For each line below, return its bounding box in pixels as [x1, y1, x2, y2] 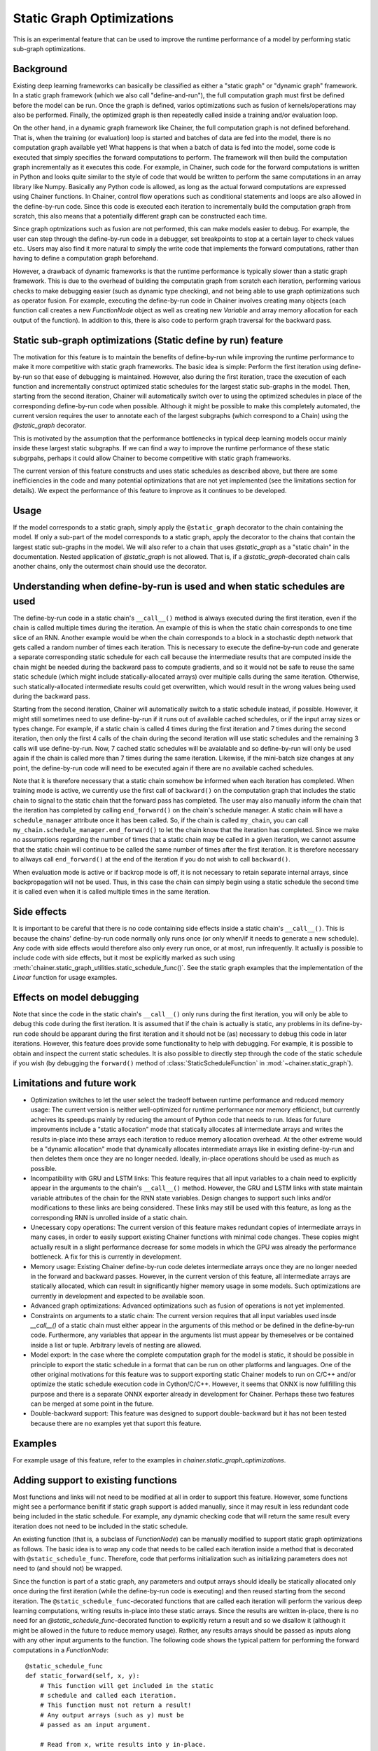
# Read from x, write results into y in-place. [39, 1740, 206, 1749]
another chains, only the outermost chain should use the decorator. [13, 562, 207, 571]
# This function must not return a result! [39, 1701, 192, 1709]
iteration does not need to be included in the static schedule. [13, 1522, 188, 1530]
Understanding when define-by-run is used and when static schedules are [13, 581, 345, 593]
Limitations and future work [13, 1077, 136, 1089]
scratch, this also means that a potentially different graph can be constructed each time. [13, 212, 267, 220]
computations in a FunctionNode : [13, 1646, 109, 1654]
